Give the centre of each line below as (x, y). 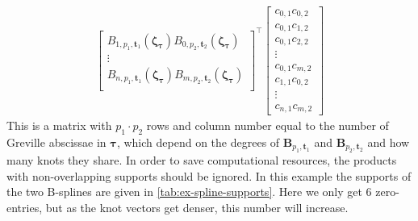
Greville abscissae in (56, 142)
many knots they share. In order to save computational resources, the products (202, 160)
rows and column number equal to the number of (268, 125)
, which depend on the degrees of (198, 142)
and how (389, 142)
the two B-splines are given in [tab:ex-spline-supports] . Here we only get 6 (189, 192)
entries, (25, 207)
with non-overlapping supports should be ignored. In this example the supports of (209, 175)
